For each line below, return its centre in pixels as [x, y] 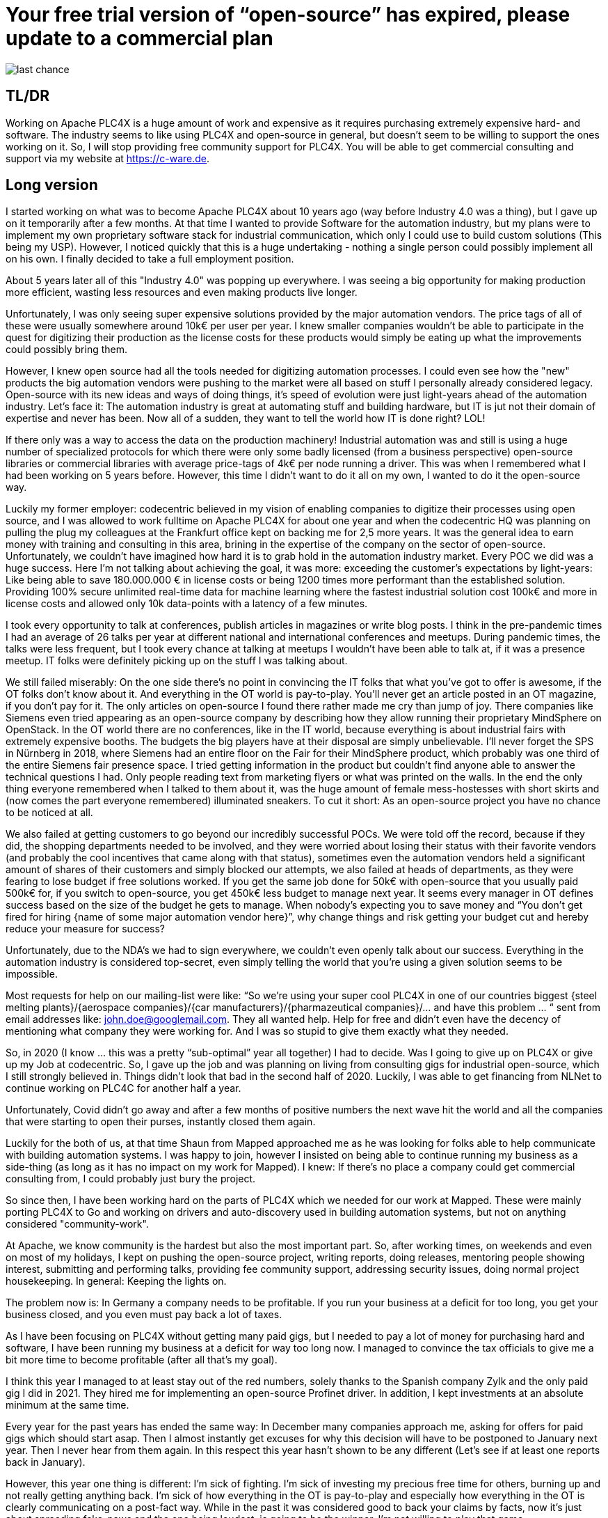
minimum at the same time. [67, 1405]
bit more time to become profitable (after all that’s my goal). [142, 1360]
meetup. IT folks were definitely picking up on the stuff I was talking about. [177, 661]
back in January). [46, 1462]
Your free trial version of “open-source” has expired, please [288, 15]
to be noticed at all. [49, 813]
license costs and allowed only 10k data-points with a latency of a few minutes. [187, 604]
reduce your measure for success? [85, 929]
